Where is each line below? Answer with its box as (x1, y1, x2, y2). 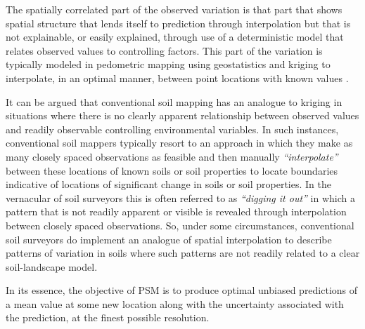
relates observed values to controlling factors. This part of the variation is (6, 43, 323, 58)
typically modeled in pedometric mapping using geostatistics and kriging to (6, 57, 331, 72)
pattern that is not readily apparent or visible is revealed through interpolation (6, 204, 347, 219)
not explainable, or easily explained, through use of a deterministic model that (6, 29, 344, 44)
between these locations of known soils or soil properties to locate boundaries (6, 163, 338, 177)
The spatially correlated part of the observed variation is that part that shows (6, 2, 342, 16)
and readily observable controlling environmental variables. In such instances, (6, 121, 339, 136)
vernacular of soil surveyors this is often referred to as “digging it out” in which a (6, 190, 356, 205)
